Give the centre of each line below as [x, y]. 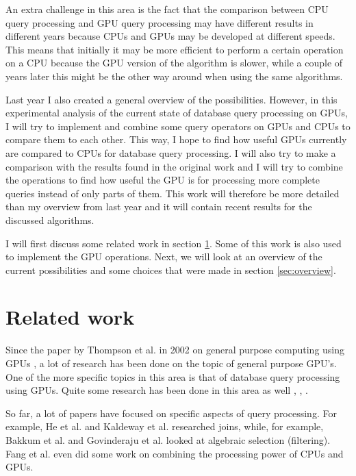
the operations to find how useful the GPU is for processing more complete [163, 180]
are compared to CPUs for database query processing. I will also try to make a [171, 152]
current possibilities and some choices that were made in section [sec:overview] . [171, 270]
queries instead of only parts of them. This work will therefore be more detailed [173, 193]
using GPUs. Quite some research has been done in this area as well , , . [157, 390]
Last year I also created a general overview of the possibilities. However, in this [171, 99]
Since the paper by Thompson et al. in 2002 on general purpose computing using [175, 350]
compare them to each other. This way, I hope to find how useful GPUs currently [176, 139]
